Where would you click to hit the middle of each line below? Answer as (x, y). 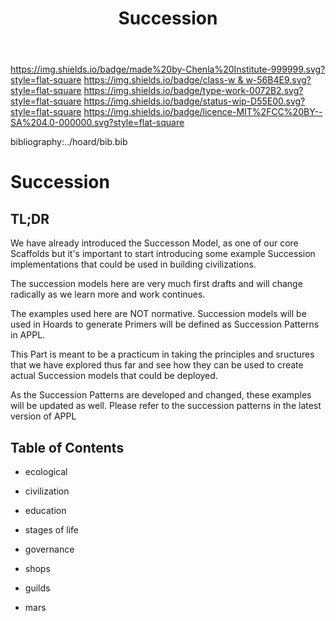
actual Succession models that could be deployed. (114, 376)
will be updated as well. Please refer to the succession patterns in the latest (166, 406)
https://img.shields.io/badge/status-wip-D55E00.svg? (194, 101)
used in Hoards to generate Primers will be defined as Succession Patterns (165, 324)
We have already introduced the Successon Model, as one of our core (154, 243)
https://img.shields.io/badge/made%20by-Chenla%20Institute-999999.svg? (168, 69)
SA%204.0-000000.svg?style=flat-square (97, 123)
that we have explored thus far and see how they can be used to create (157, 365)
